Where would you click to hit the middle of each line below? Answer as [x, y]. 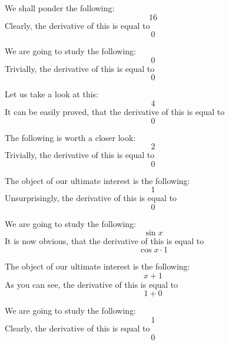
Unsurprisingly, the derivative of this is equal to [91, 198]
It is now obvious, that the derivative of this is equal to [104, 240]
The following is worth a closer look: [70, 137]
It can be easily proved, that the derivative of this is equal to [115, 111]
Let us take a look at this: [52, 94]
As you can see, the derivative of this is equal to [92, 284]
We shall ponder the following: [60, 8]
